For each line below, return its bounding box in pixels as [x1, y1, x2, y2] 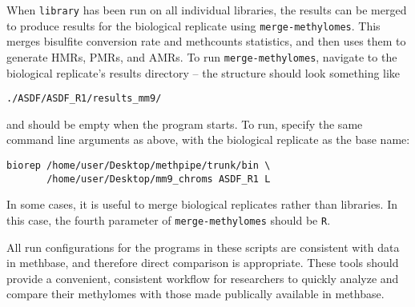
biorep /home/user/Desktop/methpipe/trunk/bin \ [6, 160, 271, 171]
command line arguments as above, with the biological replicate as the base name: [6, 131, 410, 148]
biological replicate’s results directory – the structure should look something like [6, 64, 401, 81]
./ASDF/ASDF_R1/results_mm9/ [6, 93, 162, 105]
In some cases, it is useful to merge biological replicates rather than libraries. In [6, 196, 398, 213]
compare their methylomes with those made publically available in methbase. [6, 285, 385, 302]
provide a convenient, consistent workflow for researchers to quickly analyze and [6, 269, 399, 286]
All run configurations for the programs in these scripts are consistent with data [6, 238, 400, 255]
